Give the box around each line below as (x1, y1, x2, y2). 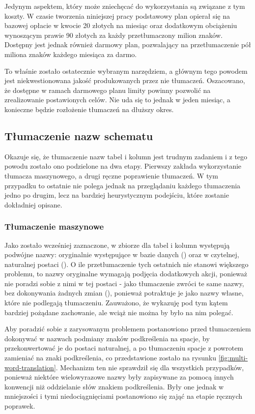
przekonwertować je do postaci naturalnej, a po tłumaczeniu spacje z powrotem (4, 343, 244, 353)
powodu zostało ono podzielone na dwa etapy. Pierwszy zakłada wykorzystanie (4, 161, 242, 171)
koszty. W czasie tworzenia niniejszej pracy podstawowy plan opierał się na (4, 10, 230, 21)
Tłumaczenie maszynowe (4, 220, 104, 233)
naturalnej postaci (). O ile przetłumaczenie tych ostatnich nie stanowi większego (4, 259, 249, 269)
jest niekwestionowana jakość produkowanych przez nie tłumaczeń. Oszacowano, (4, 75, 245, 86)
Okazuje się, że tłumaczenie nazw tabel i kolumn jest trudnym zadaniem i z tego (4, 151, 248, 161)
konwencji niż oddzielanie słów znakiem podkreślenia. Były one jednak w (4, 381, 224, 391)
